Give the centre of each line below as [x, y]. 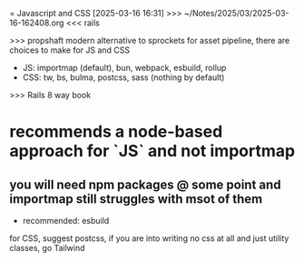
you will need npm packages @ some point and [145, 184]
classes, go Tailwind [47, 248]
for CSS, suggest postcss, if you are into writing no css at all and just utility [149, 238]
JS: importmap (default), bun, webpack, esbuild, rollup [124, 68]
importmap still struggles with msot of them [136, 199]
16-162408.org [37, 23]
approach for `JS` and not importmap [152, 151]
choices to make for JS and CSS [70, 50]
